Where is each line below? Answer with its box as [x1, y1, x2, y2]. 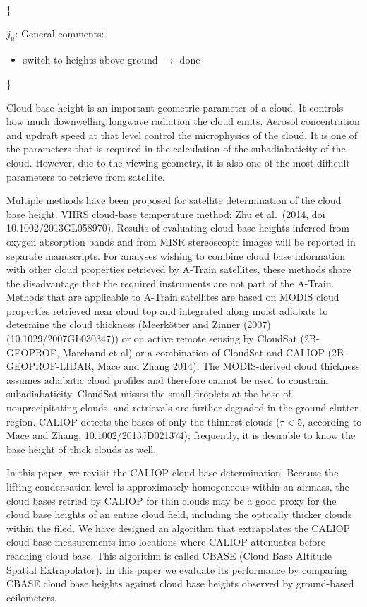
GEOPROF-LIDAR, [6, 359, 95, 373]
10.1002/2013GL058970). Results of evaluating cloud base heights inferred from [6, 220, 349, 235]
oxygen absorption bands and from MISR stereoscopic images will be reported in [6, 234, 356, 248]
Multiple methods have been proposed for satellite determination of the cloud [6, 193, 342, 208]
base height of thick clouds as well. [6, 441, 157, 456]
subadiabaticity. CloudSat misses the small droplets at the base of [6, 386, 291, 401]
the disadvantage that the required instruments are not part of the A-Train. [6, 275, 335, 290]
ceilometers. [6, 589, 57, 604]
